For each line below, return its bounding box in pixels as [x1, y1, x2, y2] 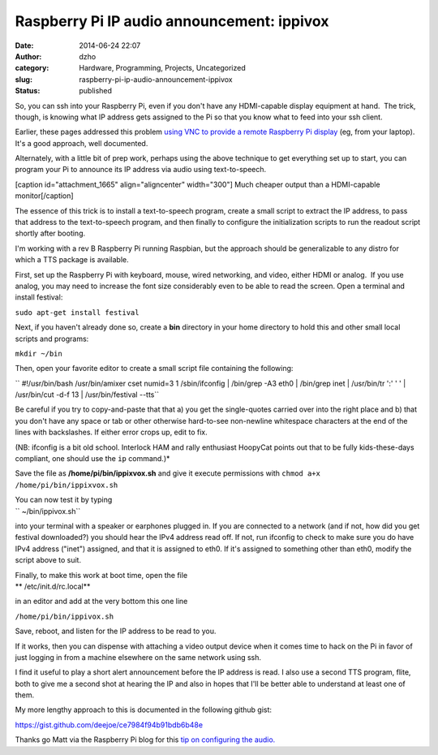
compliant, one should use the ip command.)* [15, 454, 170, 464]
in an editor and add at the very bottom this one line [15, 597, 188, 606]
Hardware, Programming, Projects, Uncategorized [79, 63, 247, 73]
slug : [15, 74, 32, 84]
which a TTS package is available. [15, 255, 129, 265]
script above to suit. [15, 555, 81, 565]
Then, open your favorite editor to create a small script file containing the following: [15, 364, 294, 373]
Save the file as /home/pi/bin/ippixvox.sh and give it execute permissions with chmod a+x [15, 468, 320, 478]
